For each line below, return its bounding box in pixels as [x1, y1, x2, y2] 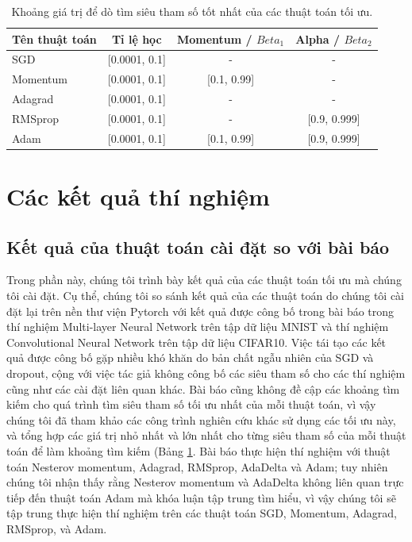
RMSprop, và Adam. [6, 520, 107, 536]
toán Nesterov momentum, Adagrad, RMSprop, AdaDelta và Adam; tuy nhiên [6, 458, 388, 475]
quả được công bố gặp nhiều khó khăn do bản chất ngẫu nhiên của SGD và [6, 349, 374, 366]
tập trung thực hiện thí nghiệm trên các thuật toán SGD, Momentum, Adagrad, [6, 505, 398, 521]
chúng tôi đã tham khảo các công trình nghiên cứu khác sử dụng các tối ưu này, [6, 411, 396, 428]
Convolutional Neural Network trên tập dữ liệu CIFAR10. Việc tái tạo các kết [6, 333, 387, 350]
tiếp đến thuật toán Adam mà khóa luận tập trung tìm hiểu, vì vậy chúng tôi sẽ [6, 489, 396, 505]
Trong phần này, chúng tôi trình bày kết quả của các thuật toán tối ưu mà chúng [6, 271, 402, 288]
